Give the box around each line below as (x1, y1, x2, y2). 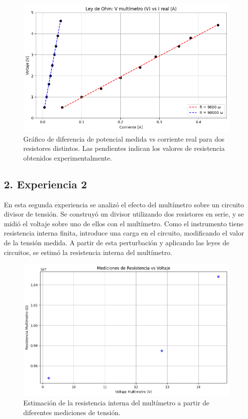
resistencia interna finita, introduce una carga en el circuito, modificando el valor (4, 228, 244, 238)
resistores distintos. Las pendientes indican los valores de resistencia (23, 143, 225, 153)
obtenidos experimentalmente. (23, 152, 112, 163)
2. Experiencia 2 (4, 176, 87, 191)
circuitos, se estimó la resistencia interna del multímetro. (4, 247, 172, 257)
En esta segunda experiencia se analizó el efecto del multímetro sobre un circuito (4, 199, 244, 209)
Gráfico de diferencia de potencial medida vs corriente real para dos (23, 133, 225, 144)
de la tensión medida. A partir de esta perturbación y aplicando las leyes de (4, 237, 230, 247)
